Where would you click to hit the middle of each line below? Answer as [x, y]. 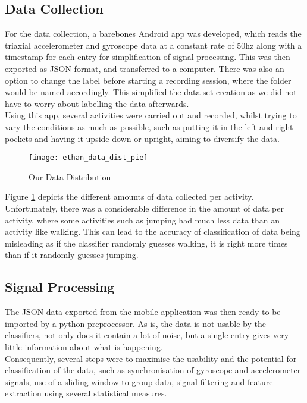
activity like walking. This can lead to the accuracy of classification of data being [153, 232]
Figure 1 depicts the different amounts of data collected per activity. [129, 196]
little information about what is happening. [84, 346]
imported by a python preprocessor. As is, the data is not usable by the [135, 323]
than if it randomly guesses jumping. [72, 255]
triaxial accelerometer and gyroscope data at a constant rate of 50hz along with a [153, 45]
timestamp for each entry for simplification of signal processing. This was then [148, 57]
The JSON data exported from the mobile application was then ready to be [143, 312]
